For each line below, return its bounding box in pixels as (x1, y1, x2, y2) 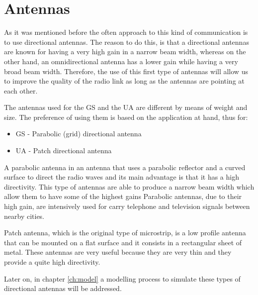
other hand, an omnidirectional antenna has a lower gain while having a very (4, 56, 238, 66)
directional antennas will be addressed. (4, 283, 122, 294)
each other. (4, 85, 38, 96)
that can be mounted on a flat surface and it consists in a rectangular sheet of (4, 237, 242, 247)
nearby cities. (4, 210, 45, 221)
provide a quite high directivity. (4, 257, 100, 267)
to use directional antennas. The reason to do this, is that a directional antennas (4, 36, 249, 47)
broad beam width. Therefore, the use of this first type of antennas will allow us (4, 66, 248, 76)
